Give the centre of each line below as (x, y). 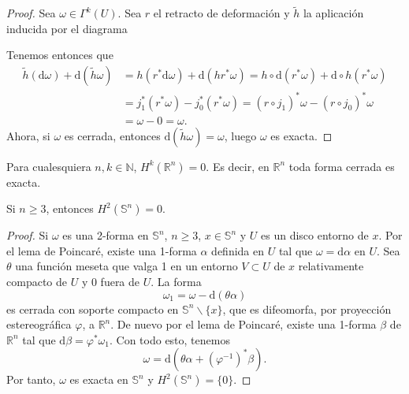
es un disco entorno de (315, 235)
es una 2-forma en (106, 235)
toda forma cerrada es (342, 166)
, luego (240, 135)
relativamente (331, 266)
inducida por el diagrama (67, 28)
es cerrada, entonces (112, 135)
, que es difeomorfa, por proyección (307, 309)
